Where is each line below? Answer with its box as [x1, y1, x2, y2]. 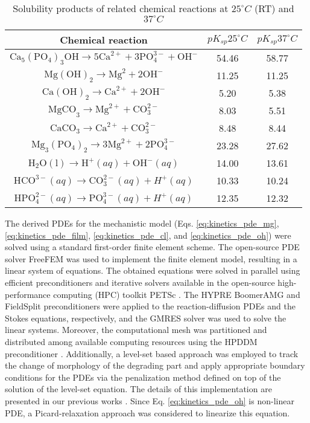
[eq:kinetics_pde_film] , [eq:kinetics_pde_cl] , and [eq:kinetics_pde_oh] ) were [5, 228, 291, 241]
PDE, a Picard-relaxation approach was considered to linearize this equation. [5, 406, 290, 419]
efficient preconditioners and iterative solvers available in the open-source [5, 276, 275, 288]
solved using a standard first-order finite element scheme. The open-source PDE [5, 241, 300, 253]
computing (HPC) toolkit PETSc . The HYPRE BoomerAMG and [53, 288, 300, 300]
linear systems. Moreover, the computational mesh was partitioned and [5, 323, 267, 336]
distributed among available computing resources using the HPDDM [5, 335, 258, 347]
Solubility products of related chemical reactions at [13, 1, 229, 15]
